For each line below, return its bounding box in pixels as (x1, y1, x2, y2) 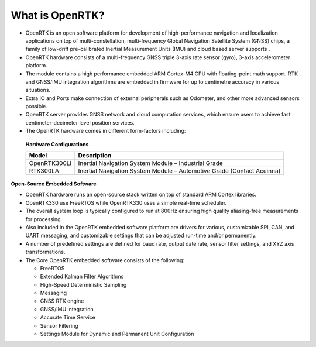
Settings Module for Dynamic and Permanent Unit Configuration (40, 331, 194, 338)
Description (78, 152, 112, 160)
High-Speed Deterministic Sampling (40, 281, 127, 288)
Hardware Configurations (25, 140, 89, 147)
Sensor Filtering (40, 322, 78, 329)
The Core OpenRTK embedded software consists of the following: (25, 256, 184, 263)
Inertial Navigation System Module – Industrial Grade (78, 159, 224, 167)
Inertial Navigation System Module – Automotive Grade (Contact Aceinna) (78, 167, 281, 175)
